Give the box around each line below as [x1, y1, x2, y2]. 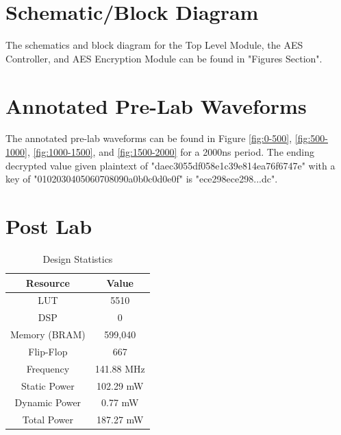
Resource [25, 275, 70, 290]
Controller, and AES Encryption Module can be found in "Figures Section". [5, 51, 323, 65]
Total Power [22, 412, 73, 427]
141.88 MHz [94, 361, 145, 375]
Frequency [26, 361, 70, 375]
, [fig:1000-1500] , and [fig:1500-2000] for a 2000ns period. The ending [27, 145, 314, 159]
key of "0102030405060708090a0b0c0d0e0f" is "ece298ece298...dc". [5, 172, 278, 186]
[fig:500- [294, 131, 328, 145]
